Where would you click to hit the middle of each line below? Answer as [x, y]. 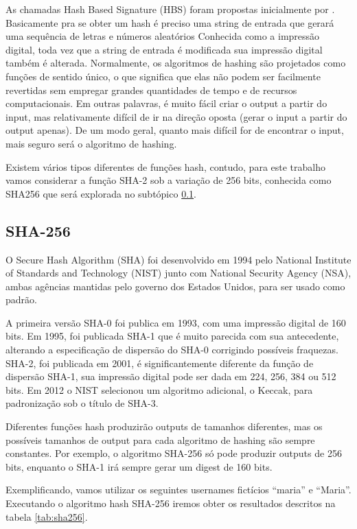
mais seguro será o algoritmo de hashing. [91, 143]
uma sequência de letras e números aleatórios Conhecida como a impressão [163, 36]
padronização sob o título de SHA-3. [82, 403]
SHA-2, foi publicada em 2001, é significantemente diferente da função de [160, 363]
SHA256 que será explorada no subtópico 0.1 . [101, 193]
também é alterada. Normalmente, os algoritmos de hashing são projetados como [176, 63]
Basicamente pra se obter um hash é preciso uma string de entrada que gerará [170, 22]
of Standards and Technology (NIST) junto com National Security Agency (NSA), [178, 273]
